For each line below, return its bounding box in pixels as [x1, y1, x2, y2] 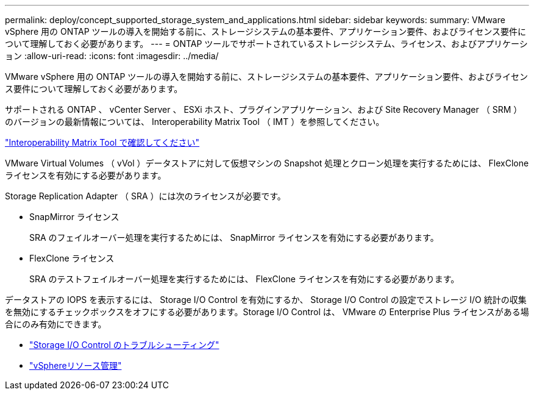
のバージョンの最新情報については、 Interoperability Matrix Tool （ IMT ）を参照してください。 [5, 116, 385, 127]
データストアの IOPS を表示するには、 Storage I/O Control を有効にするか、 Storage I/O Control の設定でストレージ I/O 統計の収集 [5, 294, 527, 305]
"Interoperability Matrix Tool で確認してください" [5, 137, 200, 148]
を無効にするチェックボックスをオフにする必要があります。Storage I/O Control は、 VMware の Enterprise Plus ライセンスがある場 [5, 307, 529, 317]
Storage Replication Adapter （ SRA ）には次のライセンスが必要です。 [5, 191, 286, 201]
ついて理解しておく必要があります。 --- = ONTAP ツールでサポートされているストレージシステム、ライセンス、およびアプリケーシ [5, 38, 528, 49]
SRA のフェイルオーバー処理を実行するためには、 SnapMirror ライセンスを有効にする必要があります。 [29, 232, 439, 243]
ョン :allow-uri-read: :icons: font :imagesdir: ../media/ [5, 51, 219, 61]
